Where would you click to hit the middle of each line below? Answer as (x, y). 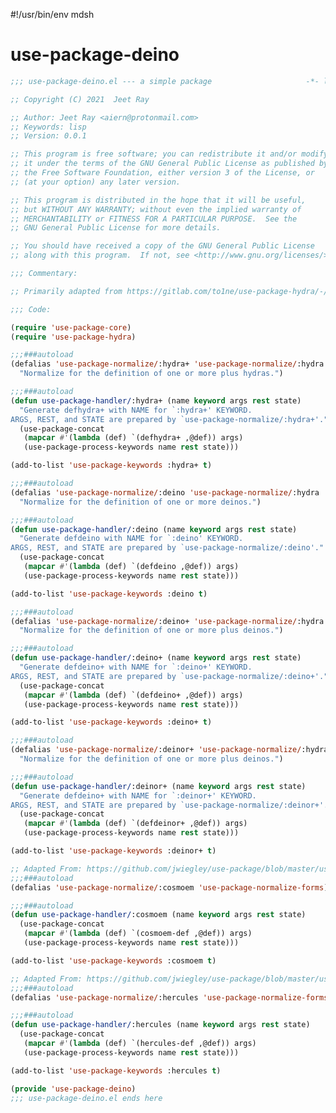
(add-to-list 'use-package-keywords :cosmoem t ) (113, 960)
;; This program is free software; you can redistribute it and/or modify (169, 154)
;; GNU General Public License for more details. (116, 228)
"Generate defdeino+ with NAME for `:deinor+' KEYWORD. (138, 795)
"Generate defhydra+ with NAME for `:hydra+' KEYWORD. (136, 410)
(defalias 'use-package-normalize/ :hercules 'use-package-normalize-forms (169, 997)
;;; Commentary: (44, 274)
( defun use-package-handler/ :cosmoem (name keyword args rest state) (158, 915)
